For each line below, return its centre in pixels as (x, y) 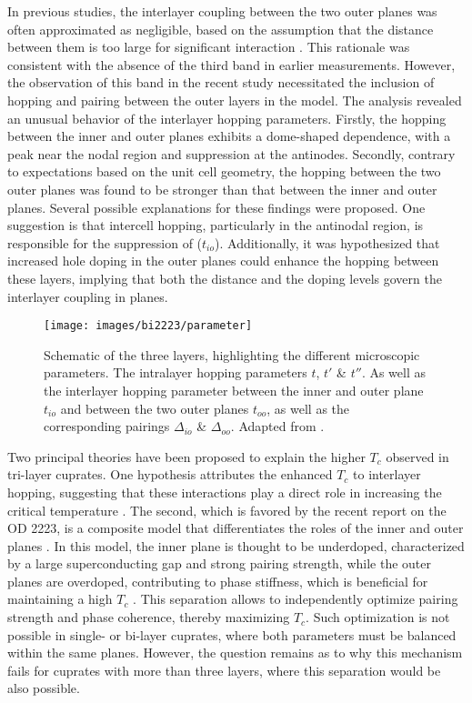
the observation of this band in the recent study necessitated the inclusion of (221, 82)
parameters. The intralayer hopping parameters (176, 372)
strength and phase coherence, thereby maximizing (149, 617)
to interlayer (387, 474)
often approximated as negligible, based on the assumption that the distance (221, 29)
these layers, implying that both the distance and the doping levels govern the (225, 278)
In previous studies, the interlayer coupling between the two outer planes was (222, 11)
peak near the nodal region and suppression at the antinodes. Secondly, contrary (231, 153)
